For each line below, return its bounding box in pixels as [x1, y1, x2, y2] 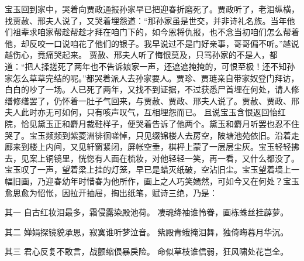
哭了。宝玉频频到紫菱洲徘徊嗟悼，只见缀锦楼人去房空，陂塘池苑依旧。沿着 [5, 129, 291, 141]
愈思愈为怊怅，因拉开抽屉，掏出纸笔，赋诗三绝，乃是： [5, 186, 217, 198]
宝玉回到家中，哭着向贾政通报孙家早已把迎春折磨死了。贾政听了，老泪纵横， [5, 3, 299, 15]
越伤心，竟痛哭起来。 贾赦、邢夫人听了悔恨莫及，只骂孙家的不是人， [5, 49, 270, 61]
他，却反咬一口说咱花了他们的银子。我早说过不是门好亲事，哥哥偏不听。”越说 [5, 37, 299, 49]
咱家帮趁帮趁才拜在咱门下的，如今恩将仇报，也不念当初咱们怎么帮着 [37, 26, 299, 38]
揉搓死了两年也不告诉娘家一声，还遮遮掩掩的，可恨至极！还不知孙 [41, 60, 295, 72]
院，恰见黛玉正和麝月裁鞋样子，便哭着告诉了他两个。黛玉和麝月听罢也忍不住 [5, 117, 299, 129]
